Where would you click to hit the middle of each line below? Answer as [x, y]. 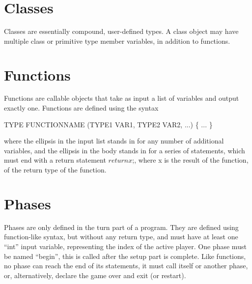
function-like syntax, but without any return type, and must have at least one [121, 237]
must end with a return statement [55, 160]
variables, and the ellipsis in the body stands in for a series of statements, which [125, 150]
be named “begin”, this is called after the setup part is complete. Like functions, [125, 256]
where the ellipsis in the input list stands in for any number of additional [114, 141]
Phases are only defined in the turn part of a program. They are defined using [121, 227]
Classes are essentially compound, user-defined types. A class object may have [121, 31]
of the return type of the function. [55, 170]
